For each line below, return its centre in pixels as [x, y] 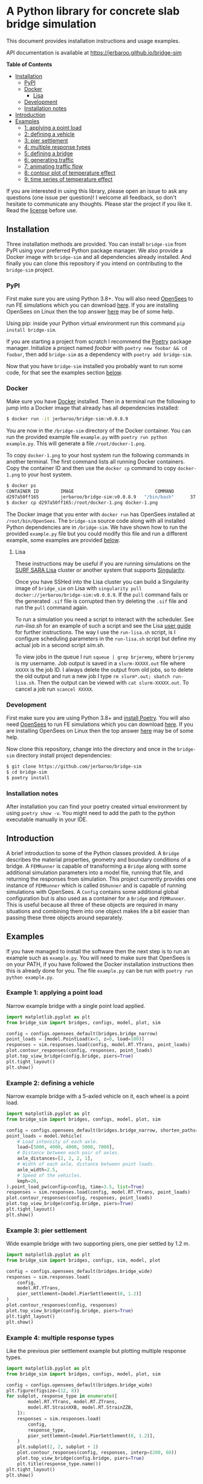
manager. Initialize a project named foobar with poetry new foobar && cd [97, 348]
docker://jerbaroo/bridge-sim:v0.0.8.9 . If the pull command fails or [101, 594]
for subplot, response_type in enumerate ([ [62, 1396]
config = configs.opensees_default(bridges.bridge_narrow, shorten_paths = [102, 1130]
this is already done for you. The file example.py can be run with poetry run [100, 970]
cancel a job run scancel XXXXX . [54, 689]
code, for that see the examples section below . [64, 373]
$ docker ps [21, 486]
